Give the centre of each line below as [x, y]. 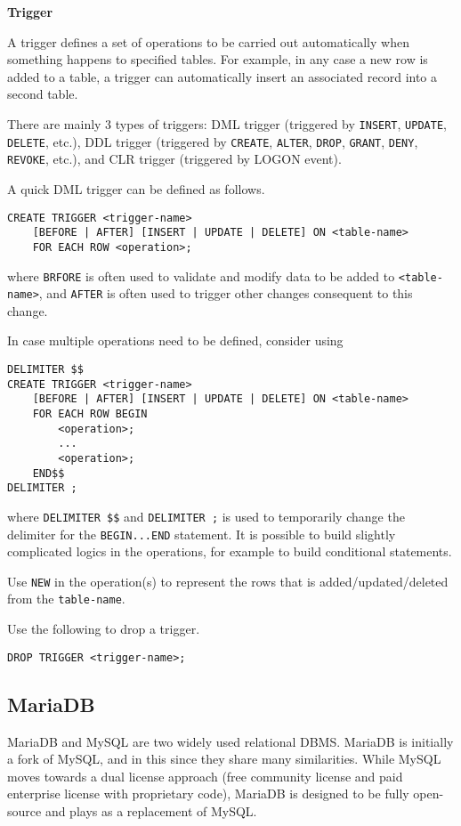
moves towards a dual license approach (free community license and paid [205, 776]
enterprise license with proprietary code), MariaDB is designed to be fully [208, 794]
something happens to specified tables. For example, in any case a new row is [218, 59]
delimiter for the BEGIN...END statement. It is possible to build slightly [202, 534]
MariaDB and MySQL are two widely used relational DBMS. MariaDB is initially [230, 741]
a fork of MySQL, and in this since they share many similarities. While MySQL [224, 759]
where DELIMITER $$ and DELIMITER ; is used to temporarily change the [206, 516]
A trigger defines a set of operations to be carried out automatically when [208, 41]
